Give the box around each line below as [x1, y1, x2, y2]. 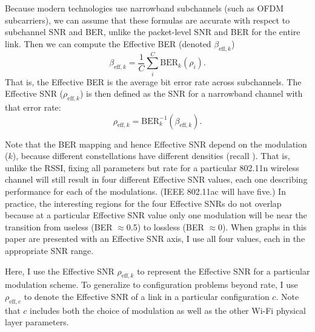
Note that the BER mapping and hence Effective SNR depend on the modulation [5, 137, 307, 150]
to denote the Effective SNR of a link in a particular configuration [24, 290, 270, 303]
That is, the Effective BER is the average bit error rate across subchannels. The [5, 75, 302, 88]
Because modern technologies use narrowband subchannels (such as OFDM [5, 2, 284, 14]
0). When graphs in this [218, 220, 307, 233]
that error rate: [5, 101, 61, 114]
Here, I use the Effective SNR [5, 264, 114, 277]
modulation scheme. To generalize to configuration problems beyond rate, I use [5, 278, 298, 291]
